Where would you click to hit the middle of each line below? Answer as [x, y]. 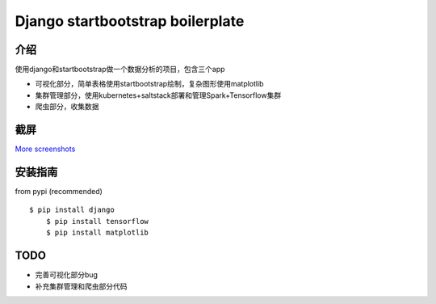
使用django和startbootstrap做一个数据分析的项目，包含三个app [120, 70]
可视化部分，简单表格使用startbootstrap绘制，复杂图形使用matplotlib [149, 84]
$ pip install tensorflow [97, 221]
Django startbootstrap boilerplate [130, 21]
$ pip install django [72, 210]
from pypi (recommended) [59, 192]
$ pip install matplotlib [97, 233]
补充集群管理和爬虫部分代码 [81, 286]
